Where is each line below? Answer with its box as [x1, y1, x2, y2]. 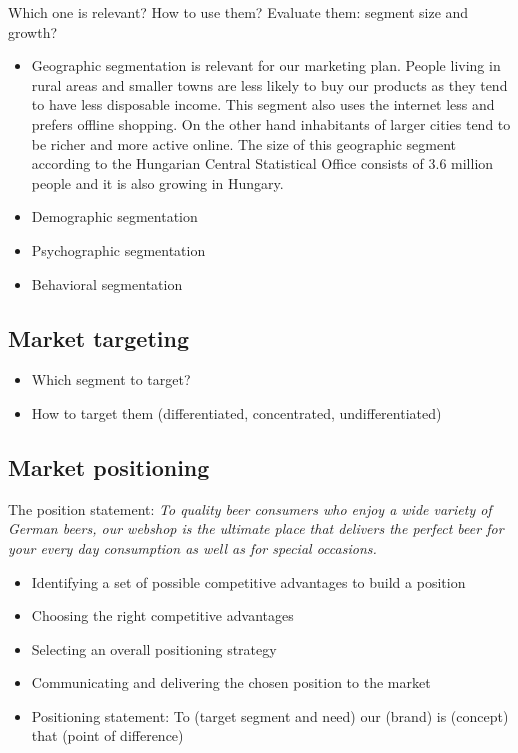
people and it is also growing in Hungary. [31, 172, 284, 193]
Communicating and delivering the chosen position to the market [31, 672, 431, 693]
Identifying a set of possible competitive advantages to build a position [31, 571, 466, 592]
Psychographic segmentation [31, 239, 206, 260]
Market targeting [8, 322, 189, 353]
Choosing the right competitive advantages [31, 605, 294, 626]
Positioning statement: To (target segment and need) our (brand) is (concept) [31, 705, 509, 726]
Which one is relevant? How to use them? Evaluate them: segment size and [8, 2, 469, 22]
